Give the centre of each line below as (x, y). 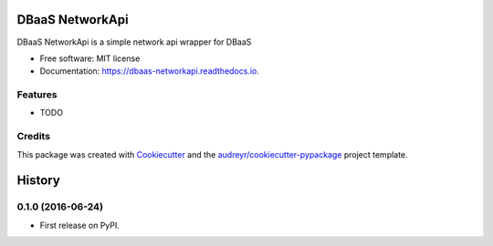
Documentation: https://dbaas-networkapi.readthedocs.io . (150, 71)
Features (37, 95)
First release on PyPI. (80, 225)
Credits (33, 137)
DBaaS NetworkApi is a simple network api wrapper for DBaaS (134, 42)
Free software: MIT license (90, 58)
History (39, 181)
